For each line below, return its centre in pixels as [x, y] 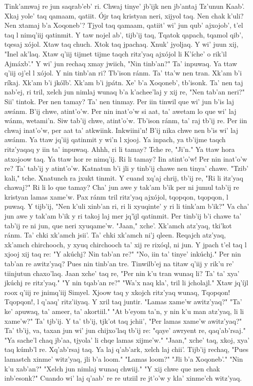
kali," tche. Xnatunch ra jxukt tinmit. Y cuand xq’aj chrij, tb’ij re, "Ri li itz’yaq [124, 177]
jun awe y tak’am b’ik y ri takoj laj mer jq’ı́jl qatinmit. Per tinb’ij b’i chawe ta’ [123, 216]
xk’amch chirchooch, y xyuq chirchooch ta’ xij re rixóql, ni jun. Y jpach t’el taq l [126, 244]
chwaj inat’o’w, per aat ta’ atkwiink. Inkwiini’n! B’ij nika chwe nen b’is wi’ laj [121, 130]
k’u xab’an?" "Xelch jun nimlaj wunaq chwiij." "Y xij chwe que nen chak [112, 368]
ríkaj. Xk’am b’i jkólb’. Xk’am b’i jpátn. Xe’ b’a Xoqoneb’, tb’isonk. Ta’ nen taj [124, 82]
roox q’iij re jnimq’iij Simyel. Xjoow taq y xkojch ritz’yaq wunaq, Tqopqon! [117, 292]
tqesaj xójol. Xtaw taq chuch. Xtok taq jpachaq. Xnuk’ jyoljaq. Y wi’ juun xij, [122, 44]
